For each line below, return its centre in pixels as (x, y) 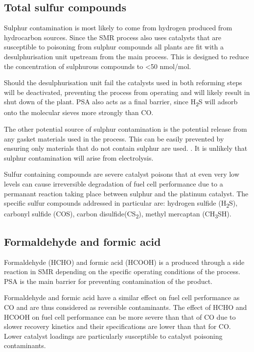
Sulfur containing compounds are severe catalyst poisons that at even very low (122, 174)
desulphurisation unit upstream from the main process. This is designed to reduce (127, 56)
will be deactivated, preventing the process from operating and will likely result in (127, 92)
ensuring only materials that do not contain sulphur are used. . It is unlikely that (126, 148)
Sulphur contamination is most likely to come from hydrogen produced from (118, 28)
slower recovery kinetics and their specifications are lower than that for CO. (117, 326)
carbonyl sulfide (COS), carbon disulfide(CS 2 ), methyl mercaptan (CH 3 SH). (118, 214)
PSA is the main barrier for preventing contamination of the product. (108, 281)
